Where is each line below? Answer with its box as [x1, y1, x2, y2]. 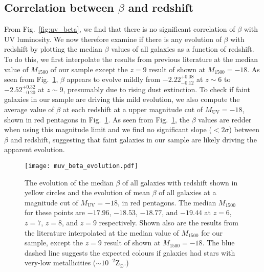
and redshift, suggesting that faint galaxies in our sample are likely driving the [10, 134, 257, 144]
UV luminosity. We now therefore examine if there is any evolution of [4, 33, 222, 44]
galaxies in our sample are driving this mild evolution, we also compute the [4, 94, 240, 104]
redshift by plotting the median [4, 44, 102, 54]
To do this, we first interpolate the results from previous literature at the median [4, 53, 258, 64]
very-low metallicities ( [25, 257, 96, 268]
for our [201, 227, 223, 238]
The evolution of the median [25, 177, 114, 187]
